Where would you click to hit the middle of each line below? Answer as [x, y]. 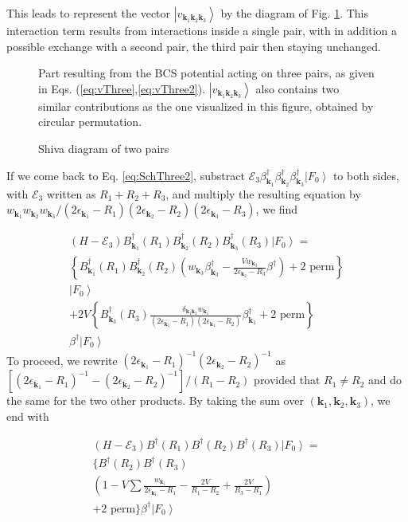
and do [385, 380]
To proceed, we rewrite [62, 360]
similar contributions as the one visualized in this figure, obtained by [206, 106]
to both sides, [366, 175]
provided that [287, 380]
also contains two [297, 88]
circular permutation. [90, 122]
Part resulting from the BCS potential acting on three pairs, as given [206, 73]
